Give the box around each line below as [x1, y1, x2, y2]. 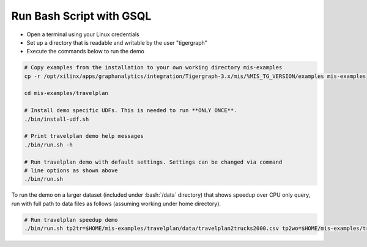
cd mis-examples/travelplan [24, 89, 108, 97]
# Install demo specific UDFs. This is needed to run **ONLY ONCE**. [24, 107, 237, 114]
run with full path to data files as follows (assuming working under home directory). [11, 200, 221, 207]
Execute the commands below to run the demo [26, 48, 145, 55]
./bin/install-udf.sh [24, 115, 89, 123]
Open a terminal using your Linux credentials [26, 31, 140, 38]
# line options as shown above [24, 167, 119, 174]
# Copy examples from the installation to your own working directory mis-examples [24, 64, 283, 71]
